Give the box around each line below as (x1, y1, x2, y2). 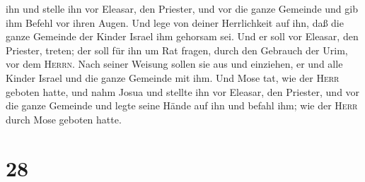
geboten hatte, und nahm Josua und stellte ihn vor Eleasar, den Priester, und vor (6, 84, 360, 99)
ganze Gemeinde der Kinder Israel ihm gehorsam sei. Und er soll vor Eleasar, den (6, 29, 359, 44)
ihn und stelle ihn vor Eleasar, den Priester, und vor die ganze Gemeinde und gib (6, 1, 358, 16)
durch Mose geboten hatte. (6, 111, 122, 126)
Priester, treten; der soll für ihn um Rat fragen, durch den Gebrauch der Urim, (6, 42, 348, 57)
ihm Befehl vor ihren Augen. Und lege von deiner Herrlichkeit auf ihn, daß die (6, 15, 344, 30)
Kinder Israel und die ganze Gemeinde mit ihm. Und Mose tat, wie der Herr (6, 70, 340, 85)
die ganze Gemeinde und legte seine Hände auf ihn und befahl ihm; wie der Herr (6, 98, 358, 113)
